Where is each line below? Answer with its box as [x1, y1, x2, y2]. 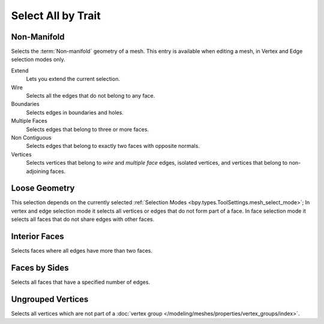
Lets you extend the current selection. [26, 75, 120, 83]
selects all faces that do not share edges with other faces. [11, 216, 155, 223]
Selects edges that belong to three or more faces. [26, 126, 149, 133]
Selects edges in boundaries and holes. [26, 108, 124, 116]
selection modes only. [11, 56, 65, 63]
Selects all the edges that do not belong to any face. [26, 92, 155, 99]
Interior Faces [11, 231, 64, 242]
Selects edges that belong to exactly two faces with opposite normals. [26, 143, 200, 150]
